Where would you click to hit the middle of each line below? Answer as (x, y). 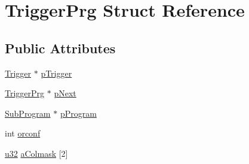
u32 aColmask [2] (36, 153)
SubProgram (28, 113)
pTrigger (56, 73)
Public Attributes (60, 48)
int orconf (23, 133)
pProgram (78, 113)
